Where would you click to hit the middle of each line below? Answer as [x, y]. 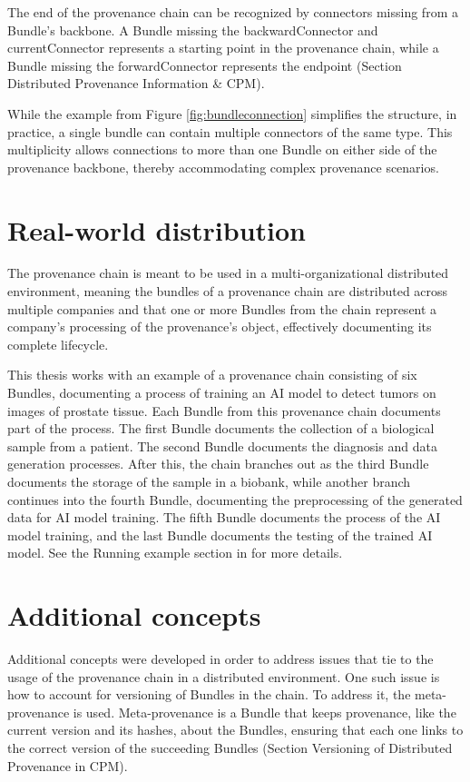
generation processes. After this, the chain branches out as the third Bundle [218, 464]
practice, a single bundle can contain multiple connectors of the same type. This [230, 131]
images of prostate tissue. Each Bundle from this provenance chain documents [224, 410]
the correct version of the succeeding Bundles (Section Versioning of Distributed [230, 748]
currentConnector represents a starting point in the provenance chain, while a [223, 48]
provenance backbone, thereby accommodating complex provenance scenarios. [223, 167]
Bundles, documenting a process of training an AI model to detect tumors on [222, 393]
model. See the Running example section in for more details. [175, 553]
